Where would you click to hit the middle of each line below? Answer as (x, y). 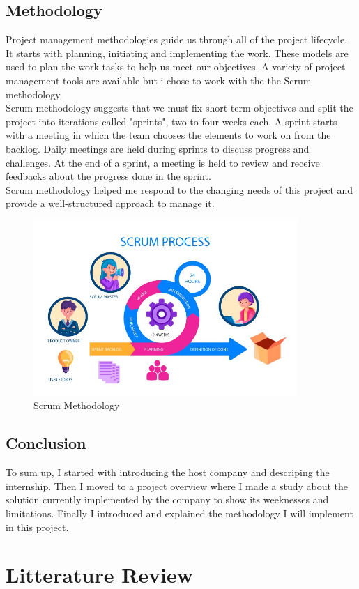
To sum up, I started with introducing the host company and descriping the (168, 472)
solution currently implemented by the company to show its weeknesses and (167, 499)
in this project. (37, 527)
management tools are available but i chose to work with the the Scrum (159, 80)
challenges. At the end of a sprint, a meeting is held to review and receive (163, 162)
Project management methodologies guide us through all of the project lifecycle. (177, 39)
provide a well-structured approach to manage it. (110, 203)
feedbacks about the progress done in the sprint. (108, 176)
